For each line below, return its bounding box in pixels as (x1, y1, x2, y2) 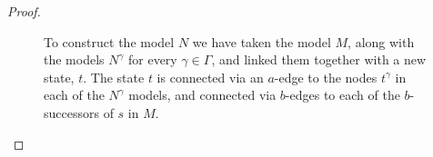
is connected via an (156, 67, 264, 86)
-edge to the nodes (274, 67, 378, 86)
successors (44, 103, 99, 122)
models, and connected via (128, 85, 277, 104)
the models (44, 50, 105, 69)
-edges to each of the (285, 85, 400, 104)
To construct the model (44, 32, 175, 51)
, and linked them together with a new (211, 50, 427, 69)
